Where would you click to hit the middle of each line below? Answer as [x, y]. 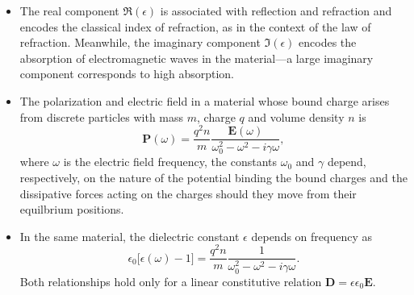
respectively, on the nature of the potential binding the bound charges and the [214, 177]
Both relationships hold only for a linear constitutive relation [171, 281]
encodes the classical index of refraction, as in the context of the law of [195, 26]
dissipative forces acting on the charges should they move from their [188, 193]
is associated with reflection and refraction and [276, 10]
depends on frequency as [312, 236]
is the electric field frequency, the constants [170, 162]
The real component [69, 10]
